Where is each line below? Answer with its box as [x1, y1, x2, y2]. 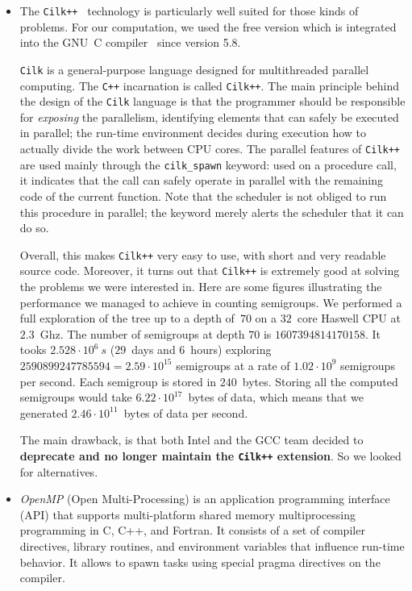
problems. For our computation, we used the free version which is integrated [19, 18, 397, 35]
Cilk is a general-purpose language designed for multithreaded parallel [19, 60, 369, 77]
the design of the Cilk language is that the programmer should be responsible [19, 93, 406, 110]
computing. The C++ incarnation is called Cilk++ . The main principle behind [19, 77, 400, 94]
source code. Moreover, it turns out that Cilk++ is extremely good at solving [19, 262, 400, 279]
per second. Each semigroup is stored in [19, 372, 217, 389]
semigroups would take [19, 389, 132, 406]
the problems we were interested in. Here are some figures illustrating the [19, 278, 382, 294]
